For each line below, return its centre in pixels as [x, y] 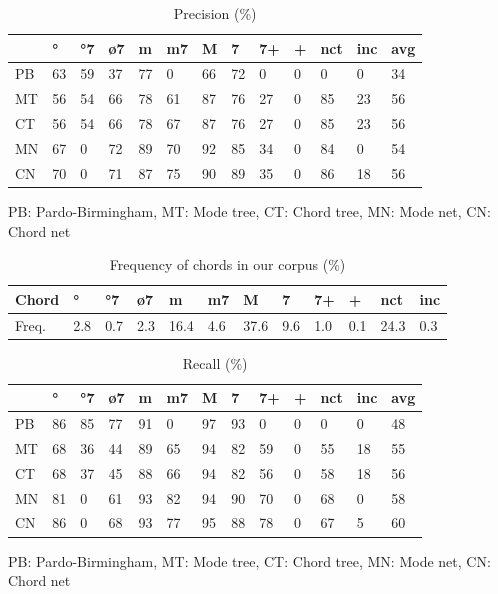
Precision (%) [215, 13]
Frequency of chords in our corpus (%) [227, 264]
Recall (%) [215, 362]
